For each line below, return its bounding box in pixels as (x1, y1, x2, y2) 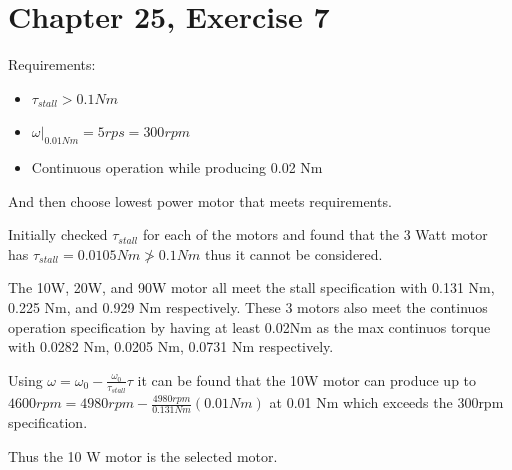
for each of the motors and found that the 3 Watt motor (142, 224, 488, 245)
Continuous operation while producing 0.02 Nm (31, 157, 323, 178)
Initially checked (8, 224, 108, 245)
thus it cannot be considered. (204, 243, 383, 264)
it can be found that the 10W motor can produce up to (137, 369, 477, 390)
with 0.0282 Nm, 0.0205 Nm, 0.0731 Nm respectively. (8, 336, 334, 357)
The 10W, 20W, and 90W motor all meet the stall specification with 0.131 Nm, (8, 277, 495, 298)
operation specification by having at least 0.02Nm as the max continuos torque (8, 316, 491, 337)
